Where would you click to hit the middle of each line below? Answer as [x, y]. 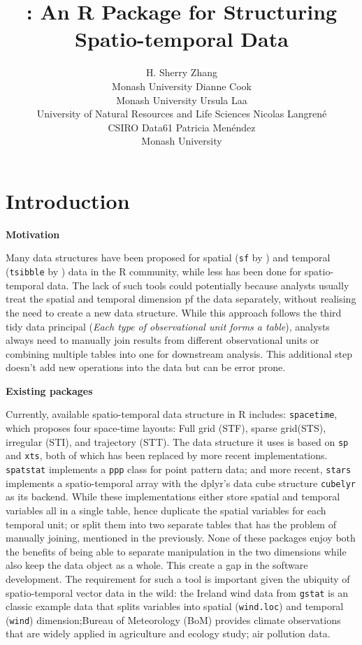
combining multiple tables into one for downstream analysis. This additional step [179, 353]
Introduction [68, 200]
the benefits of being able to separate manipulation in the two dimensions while [176, 551]
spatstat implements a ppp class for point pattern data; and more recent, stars [179, 469]
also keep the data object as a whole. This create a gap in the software [157, 565]
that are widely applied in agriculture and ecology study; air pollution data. [168, 633]
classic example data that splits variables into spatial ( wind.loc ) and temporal [175, 606]
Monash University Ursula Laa [182, 100]
